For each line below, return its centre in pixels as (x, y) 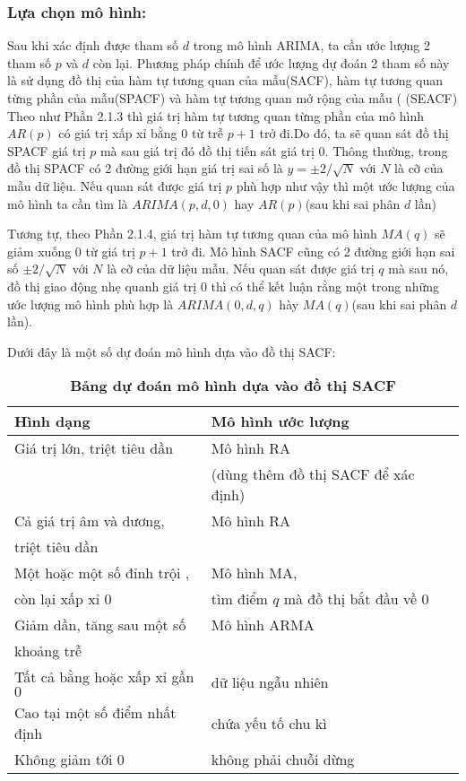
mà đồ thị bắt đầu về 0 (356, 599)
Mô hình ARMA (263, 625)
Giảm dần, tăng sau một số (100, 625)
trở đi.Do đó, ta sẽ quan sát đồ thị (354, 133)
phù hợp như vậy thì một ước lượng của (345, 185)
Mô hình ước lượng (280, 421)
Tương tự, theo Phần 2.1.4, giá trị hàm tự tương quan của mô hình (192, 234)
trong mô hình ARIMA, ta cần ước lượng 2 (311, 45)
